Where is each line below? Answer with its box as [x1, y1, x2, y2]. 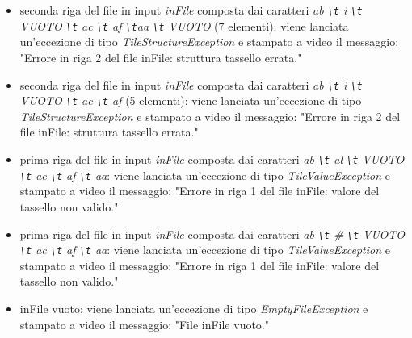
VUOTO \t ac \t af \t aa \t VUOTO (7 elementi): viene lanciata [19, 17, 349, 34]
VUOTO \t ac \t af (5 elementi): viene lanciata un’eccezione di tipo [19, 92, 362, 109]
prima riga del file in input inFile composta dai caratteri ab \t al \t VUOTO [19, 151, 405, 167]
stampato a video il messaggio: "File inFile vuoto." [19, 315, 269, 332]
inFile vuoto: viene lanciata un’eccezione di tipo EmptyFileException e [19, 300, 368, 316]
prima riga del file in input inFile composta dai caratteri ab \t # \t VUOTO [19, 225, 406, 242]
